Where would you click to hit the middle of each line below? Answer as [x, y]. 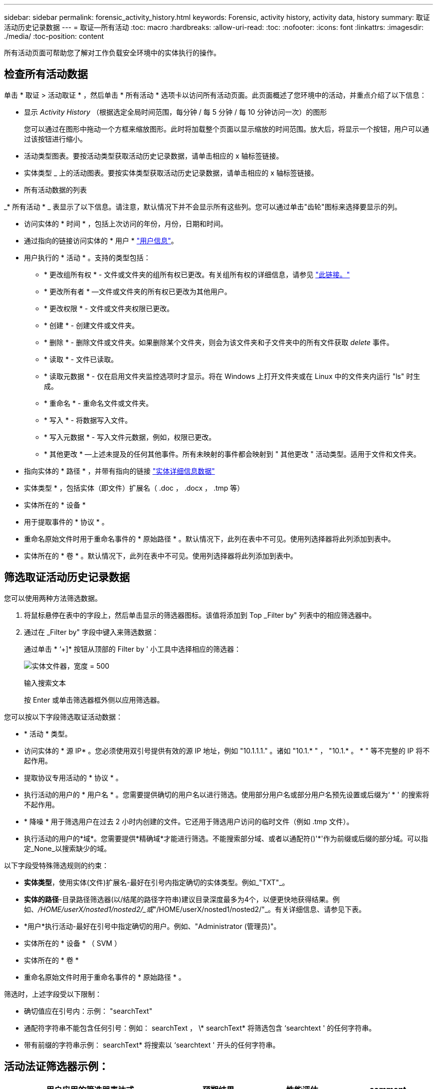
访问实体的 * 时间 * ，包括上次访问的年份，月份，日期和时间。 [126, 223]
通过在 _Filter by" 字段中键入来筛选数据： [92, 632]
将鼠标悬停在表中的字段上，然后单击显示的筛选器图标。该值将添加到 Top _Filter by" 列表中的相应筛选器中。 [200, 615]
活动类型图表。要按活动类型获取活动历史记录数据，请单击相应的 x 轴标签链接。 [154, 156]
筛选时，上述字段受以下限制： [53, 994]
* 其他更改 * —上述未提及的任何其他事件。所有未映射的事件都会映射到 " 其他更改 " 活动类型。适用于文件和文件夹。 [232, 454]
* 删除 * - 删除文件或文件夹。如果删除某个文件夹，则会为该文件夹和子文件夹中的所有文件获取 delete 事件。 [219, 342]
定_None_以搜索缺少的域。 [68, 848]
